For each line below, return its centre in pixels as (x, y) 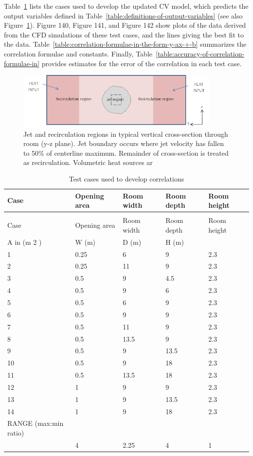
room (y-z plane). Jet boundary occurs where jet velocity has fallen (124, 143)
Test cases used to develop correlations (126, 179)
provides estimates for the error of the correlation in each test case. (142, 63)
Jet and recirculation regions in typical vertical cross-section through (126, 134)
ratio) (16, 433)
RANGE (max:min (36, 423)
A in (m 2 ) (25, 242)
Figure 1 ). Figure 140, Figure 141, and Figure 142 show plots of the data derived (125, 25)
